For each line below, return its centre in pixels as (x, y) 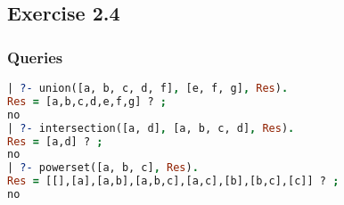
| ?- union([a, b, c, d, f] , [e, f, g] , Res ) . (148, 88)
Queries (35, 57)
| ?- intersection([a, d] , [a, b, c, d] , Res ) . (151, 128)
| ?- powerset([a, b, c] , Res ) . (103, 168)
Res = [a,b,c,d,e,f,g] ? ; (87, 101)
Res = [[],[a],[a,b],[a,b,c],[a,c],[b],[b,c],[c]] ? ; (173, 181)
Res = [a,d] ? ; (55, 141)
